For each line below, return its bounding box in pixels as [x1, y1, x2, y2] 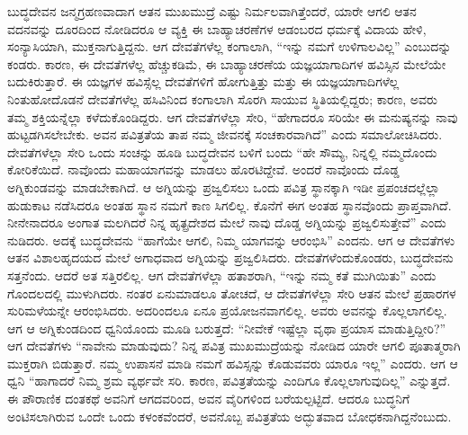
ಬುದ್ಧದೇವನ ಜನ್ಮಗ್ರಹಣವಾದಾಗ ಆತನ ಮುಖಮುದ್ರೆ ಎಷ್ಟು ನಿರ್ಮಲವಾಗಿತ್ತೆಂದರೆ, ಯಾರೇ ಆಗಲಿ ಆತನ [7, 2, 417, 20]
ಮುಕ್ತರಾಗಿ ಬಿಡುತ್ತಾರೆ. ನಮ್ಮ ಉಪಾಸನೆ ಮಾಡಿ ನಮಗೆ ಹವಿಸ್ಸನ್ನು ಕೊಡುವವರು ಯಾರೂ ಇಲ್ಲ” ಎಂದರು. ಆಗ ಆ [7, 353, 458, 372]
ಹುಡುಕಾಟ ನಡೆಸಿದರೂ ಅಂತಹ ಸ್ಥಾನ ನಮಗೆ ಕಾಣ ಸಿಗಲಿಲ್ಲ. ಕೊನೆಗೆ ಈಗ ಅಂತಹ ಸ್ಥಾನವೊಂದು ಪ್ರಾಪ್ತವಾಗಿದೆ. [7, 195, 452, 214]
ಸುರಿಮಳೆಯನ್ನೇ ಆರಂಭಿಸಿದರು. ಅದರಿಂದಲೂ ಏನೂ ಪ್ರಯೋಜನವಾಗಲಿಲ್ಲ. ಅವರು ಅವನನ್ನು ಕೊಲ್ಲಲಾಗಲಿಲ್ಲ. [7, 301, 447, 320]
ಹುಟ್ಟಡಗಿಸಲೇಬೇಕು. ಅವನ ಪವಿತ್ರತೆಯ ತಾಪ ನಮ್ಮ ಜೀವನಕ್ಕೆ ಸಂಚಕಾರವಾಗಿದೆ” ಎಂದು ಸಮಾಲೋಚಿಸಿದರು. [7, 125, 443, 144]
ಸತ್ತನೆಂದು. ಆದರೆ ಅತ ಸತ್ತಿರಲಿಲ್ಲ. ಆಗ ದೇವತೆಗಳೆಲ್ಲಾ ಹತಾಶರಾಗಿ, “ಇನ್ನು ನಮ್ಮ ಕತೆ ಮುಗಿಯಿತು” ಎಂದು [7, 265, 436, 284]
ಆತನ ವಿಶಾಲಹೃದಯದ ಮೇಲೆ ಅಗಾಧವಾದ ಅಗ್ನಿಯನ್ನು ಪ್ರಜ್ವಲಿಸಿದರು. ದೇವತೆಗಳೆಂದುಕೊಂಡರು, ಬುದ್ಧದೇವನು [7, 248, 454, 267]
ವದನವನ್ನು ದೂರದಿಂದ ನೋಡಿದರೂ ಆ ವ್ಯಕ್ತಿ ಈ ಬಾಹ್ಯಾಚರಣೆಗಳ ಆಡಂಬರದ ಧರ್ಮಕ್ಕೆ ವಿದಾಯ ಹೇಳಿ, [7, 19, 427, 38]
